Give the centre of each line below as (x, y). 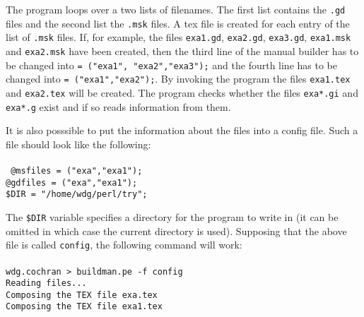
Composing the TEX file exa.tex (82, 295)
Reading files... (46, 283)
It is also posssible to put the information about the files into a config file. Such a (182, 130)
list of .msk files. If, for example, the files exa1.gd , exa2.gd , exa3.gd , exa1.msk (178, 37)
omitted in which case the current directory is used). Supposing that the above (176, 231)
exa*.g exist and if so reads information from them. (118, 106)
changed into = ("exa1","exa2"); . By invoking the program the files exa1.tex (178, 79)
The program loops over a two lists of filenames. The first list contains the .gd (176, 9)
